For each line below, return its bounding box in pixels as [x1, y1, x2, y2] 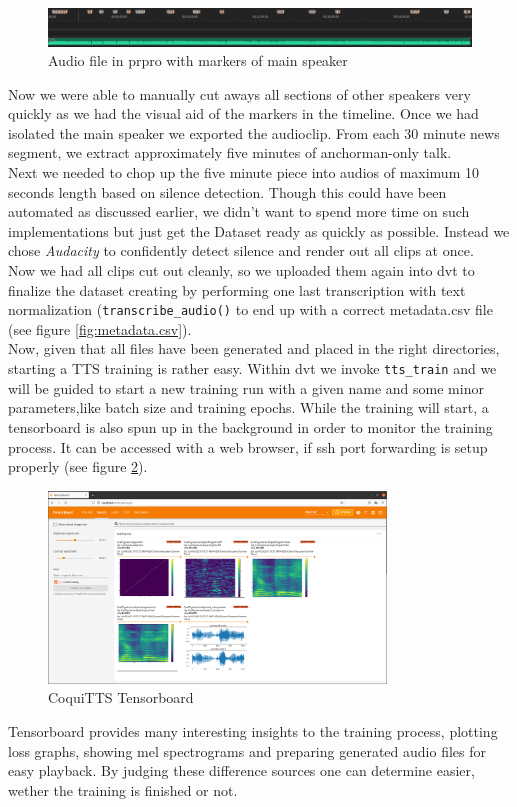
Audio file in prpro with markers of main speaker [48, 50, 348, 71]
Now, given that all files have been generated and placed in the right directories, [8, 338, 500, 359]
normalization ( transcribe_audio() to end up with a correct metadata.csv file [8, 299, 493, 320]
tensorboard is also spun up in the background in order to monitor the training [8, 416, 493, 437]
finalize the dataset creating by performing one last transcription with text [8, 279, 466, 300]
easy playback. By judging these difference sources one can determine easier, [8, 760, 475, 781]
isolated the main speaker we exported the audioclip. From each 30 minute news [8, 122, 500, 143]
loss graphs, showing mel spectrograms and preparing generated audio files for [8, 740, 486, 761]
